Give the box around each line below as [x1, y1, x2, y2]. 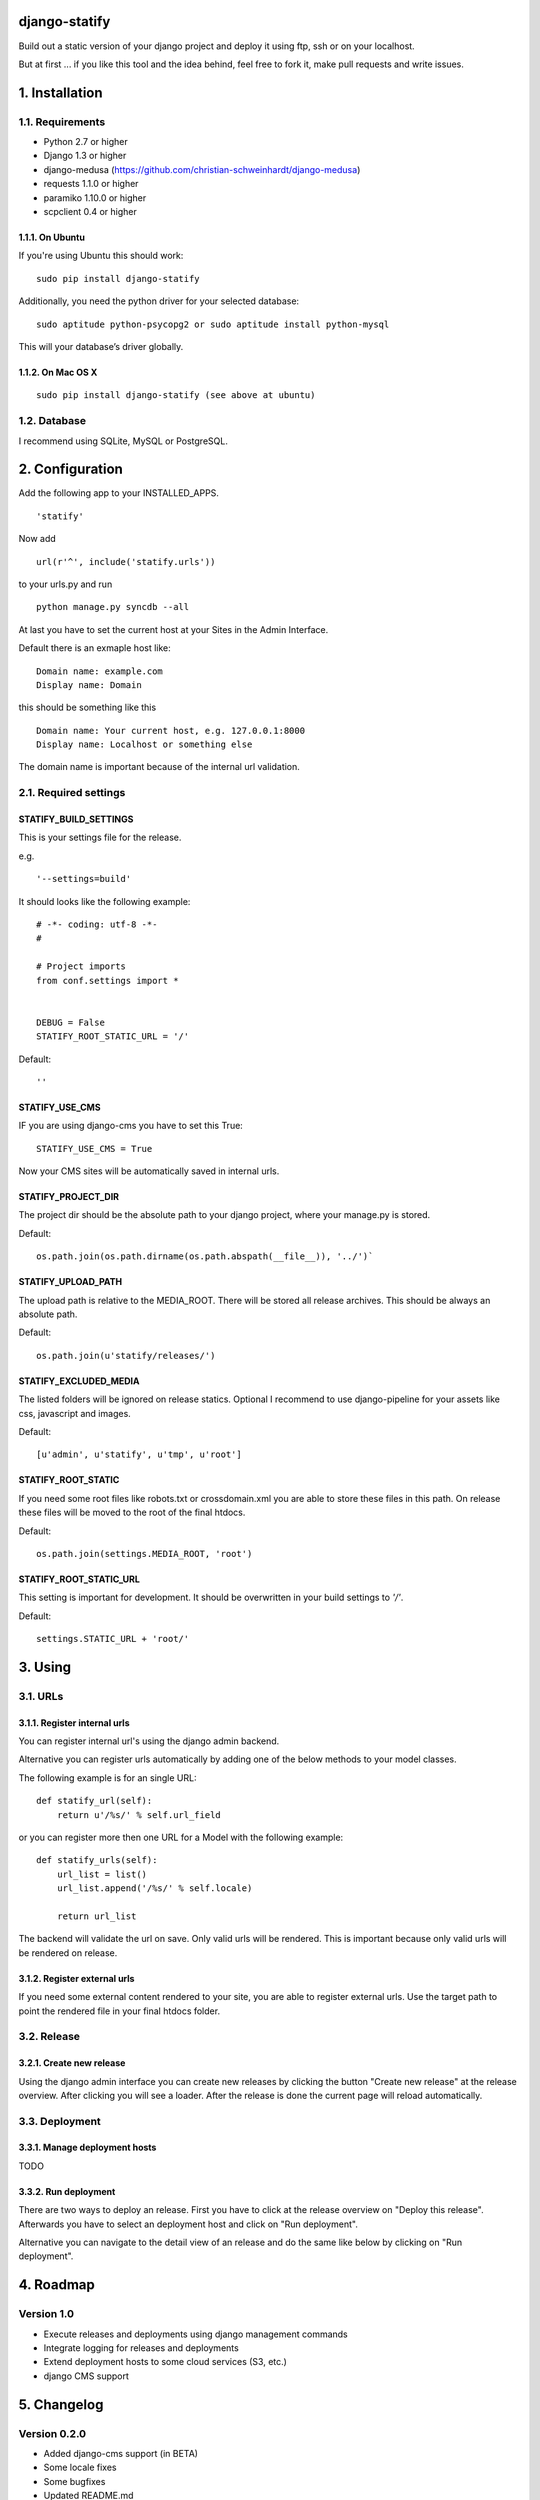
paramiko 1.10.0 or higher [43, 191, 147, 204]
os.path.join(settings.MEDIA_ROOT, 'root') [36, 1548, 253, 1559]
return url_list [56, 1910, 137, 1922]
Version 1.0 [18, 2307, 75, 2321]
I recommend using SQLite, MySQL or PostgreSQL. [18, 435, 229, 447]
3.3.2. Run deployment [18, 2185, 116, 2197]
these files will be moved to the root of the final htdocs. [18, 1506, 246, 1519]
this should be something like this [18, 701, 157, 714]
